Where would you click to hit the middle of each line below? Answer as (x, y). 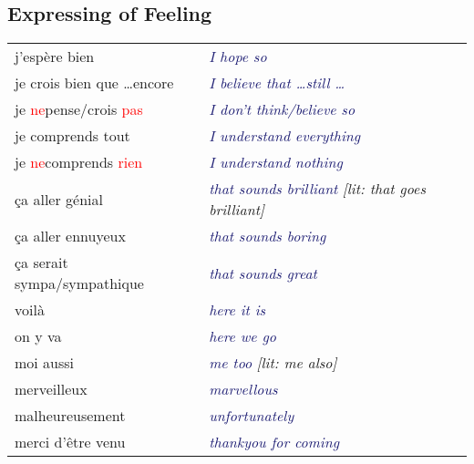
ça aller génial (59, 199)
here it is (237, 310)
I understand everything (285, 136)
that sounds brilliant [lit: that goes (317, 189)
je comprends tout (72, 136)
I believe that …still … (277, 83)
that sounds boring (268, 236)
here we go (242, 336)
